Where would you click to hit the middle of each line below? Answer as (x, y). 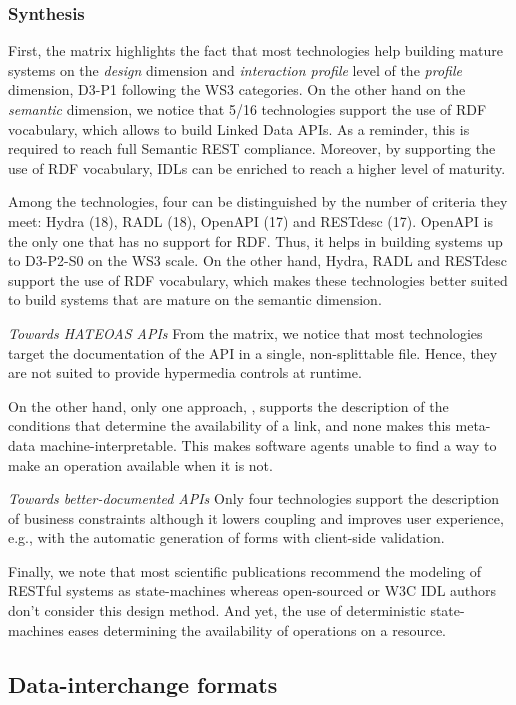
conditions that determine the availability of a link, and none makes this (229, 425)
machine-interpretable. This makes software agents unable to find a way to (268, 444)
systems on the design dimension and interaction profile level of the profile (235, 69)
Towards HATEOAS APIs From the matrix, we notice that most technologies (245, 332)
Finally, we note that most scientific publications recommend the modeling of (244, 570)
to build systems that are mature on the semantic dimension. (195, 299)
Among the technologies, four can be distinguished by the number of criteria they (258, 201)
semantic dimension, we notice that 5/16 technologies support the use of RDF (247, 109)
